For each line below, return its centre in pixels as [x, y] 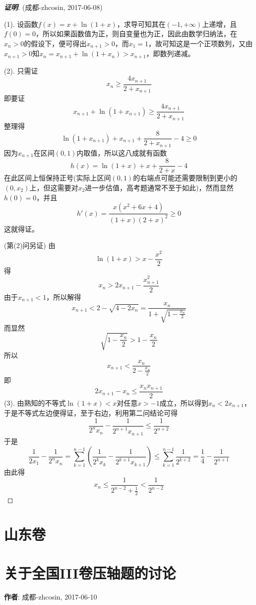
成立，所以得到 [184, 402]
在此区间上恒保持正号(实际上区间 [58, 178]
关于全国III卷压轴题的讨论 [90, 573]
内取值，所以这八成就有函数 [122, 152]
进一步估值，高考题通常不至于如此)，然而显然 [159, 187]
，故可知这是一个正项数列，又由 [201, 43]
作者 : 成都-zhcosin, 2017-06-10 [51, 597]
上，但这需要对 [54, 187]
